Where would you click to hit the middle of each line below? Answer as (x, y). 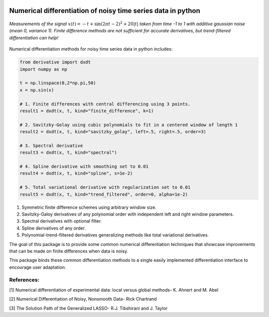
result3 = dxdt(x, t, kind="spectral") (68, 153)
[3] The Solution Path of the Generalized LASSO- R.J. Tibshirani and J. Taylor (88, 308)
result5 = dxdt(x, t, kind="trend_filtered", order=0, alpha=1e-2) (104, 194)
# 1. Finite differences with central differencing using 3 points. (105, 104)
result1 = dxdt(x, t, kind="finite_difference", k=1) (87, 111)
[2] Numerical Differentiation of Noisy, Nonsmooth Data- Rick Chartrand (83, 299)
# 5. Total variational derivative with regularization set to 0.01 (105, 187)
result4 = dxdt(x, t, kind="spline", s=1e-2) (76, 173)
